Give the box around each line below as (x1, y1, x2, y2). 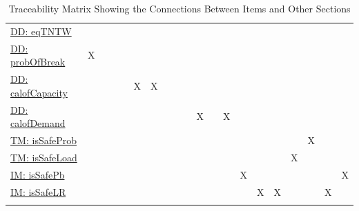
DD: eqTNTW (10, 23, 72, 38)
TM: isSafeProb (10, 133, 77, 147)
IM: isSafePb (10, 167, 65, 181)
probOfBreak (10, 54, 66, 69)
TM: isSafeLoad (10, 150, 77, 164)
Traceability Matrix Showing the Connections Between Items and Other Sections (8, 1, 351, 15)
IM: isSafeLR (10, 184, 66, 199)
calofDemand (10, 116, 66, 130)
